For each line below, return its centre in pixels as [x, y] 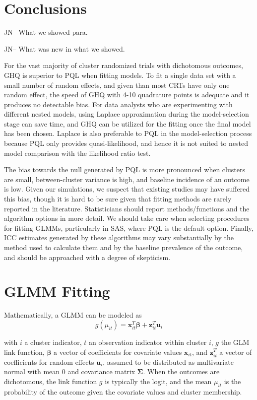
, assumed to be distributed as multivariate [168, 362]
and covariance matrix [101, 371]
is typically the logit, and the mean [158, 381]
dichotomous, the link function [51, 381]
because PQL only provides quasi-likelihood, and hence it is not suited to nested [126, 143]
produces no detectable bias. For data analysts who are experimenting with [118, 104]
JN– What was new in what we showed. [64, 48]
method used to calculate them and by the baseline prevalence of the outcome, [124, 247]
